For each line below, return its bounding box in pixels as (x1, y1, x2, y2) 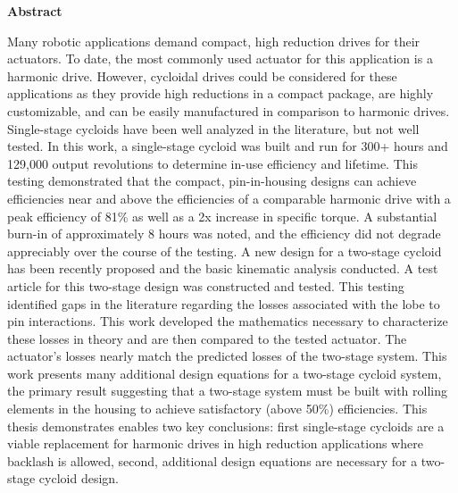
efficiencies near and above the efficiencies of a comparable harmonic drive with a (7, 188, 451, 207)
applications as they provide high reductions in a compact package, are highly (7, 84, 434, 103)
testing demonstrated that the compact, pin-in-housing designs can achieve (7, 171, 417, 190)
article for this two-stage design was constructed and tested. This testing (7, 276, 404, 295)
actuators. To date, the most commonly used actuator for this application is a (7, 49, 433, 68)
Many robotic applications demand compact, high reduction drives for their (7, 31, 421, 50)
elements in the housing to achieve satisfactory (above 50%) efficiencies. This (7, 399, 428, 418)
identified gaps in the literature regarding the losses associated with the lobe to (7, 294, 440, 313)
